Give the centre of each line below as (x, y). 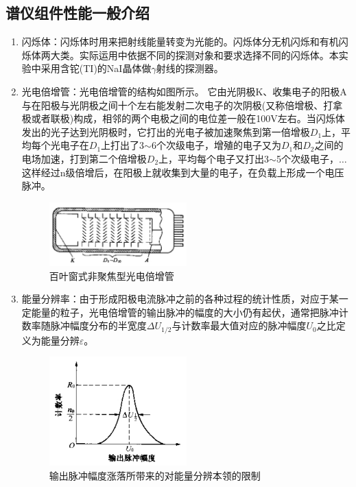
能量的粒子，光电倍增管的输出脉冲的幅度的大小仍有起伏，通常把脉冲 (185, 312)
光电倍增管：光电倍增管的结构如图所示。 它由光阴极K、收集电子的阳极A (184, 91)
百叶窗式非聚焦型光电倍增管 (111, 275)
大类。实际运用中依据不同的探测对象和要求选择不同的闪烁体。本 (194, 55)
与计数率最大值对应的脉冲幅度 (239, 325)
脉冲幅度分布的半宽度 (98, 325)
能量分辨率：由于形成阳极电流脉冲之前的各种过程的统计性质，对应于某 (180, 299)
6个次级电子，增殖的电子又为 (216, 145)
